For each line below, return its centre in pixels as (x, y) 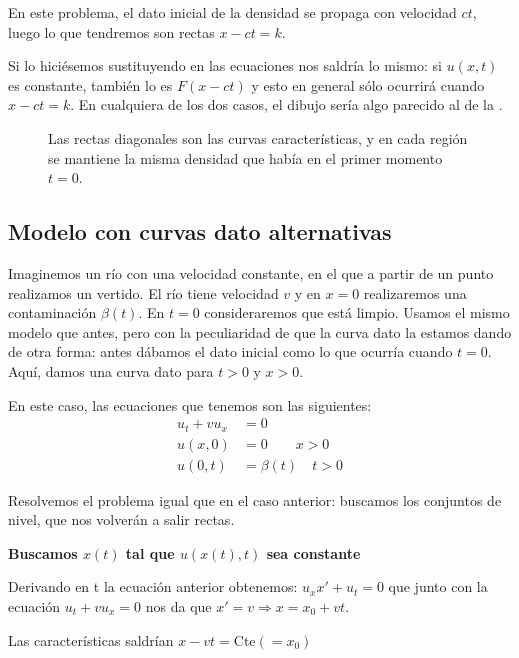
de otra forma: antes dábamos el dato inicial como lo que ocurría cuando (230, 351)
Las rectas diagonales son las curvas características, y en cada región (258, 137)
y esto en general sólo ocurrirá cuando (368, 84)
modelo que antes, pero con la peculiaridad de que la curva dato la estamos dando (260, 331)
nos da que (178, 606)
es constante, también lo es (90, 84)
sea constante (313, 552)
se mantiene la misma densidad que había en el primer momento (245, 157)
